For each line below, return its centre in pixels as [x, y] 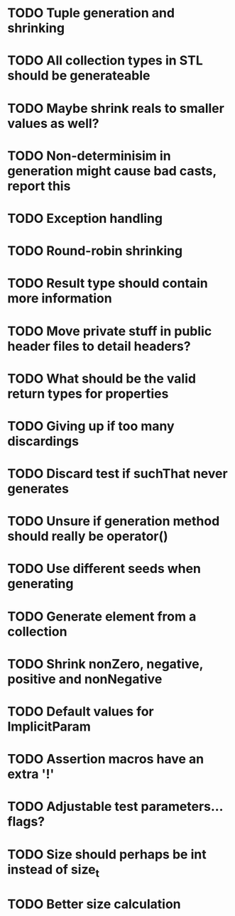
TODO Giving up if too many [91, 426]
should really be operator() [88, 536]
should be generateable [79, 76]
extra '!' [31, 774]
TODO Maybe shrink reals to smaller [116, 108]
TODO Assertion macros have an [106, 759]
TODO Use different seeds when [104, 569]
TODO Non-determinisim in [89, 156]
